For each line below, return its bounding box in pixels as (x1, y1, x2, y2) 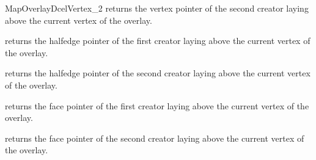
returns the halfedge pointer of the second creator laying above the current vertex (5, 67, 310, 79)
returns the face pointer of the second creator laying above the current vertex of (5, 131, 304, 144)
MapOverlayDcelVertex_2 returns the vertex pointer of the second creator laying (5, 2, 309, 14)
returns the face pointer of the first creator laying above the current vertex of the (5, 99, 309, 112)
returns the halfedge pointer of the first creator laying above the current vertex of (5, 34, 310, 47)
